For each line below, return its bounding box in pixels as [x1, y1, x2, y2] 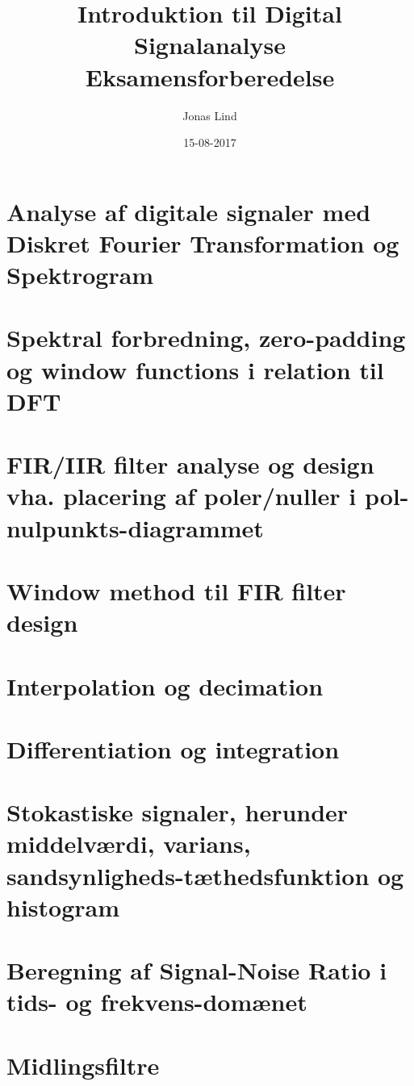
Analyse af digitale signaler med [6, 194, 371, 228]
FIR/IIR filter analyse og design [6, 448, 374, 481]
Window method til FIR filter [6, 574, 346, 607]
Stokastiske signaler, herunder [6, 796, 349, 829]
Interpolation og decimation [6, 669, 324, 702]
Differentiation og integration [6, 732, 340, 765]
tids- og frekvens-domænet [6, 985, 307, 1018]
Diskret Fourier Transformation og [6, 226, 399, 259]
